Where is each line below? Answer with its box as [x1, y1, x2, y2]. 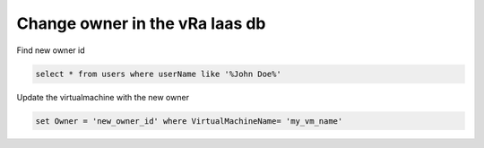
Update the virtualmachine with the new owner [16, 91, 190, 102]
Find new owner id [16, 45, 85, 56]
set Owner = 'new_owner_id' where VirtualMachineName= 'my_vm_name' [35, 116, 343, 126]
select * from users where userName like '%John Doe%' [35, 68, 281, 79]
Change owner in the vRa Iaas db [16, 13, 266, 33]
